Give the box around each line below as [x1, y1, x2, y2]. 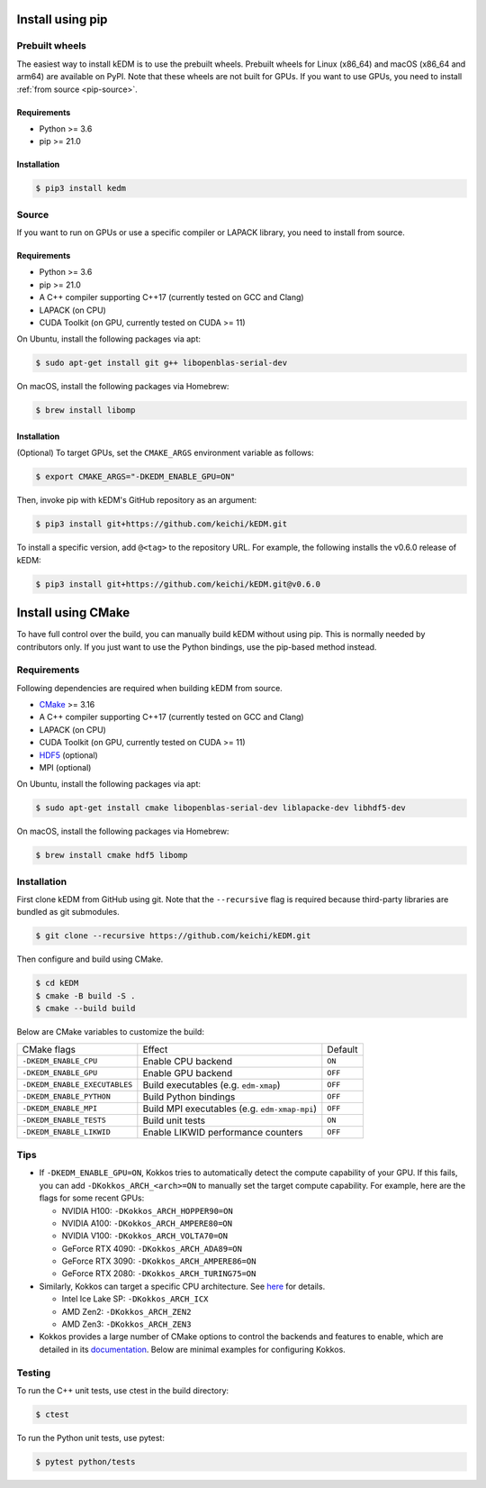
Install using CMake [16, 605, 130, 621]
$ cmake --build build [35, 1003, 136, 1014]
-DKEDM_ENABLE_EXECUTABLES [22, 1080, 133, 1090]
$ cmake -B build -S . [35, 990, 136, 1000]
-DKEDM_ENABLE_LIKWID [22, 1127, 112, 1137]
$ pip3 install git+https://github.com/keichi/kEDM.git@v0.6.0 [35, 579, 321, 589]
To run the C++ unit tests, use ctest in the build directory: [16, 1384, 229, 1396]
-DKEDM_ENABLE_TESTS [22, 1116, 107, 1126]
